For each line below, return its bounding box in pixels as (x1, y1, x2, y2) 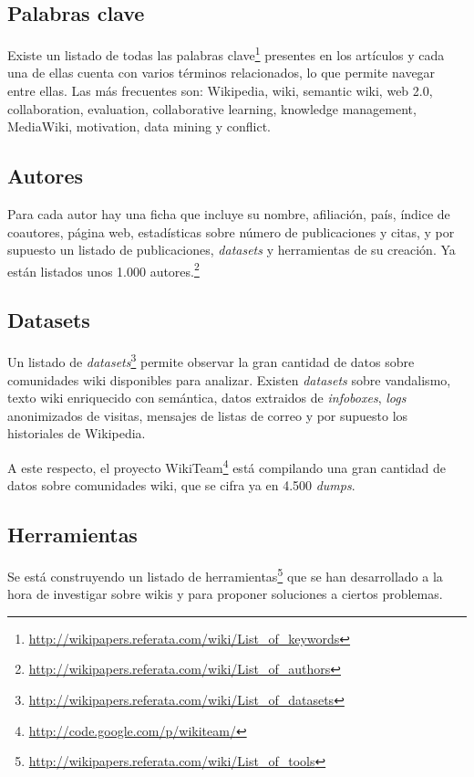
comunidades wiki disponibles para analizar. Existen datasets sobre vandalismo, (7, 370, 451, 389)
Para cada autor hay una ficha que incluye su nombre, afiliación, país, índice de (7, 205, 450, 224)
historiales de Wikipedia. (7, 424, 146, 443)
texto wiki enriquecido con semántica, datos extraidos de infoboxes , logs (7, 388, 407, 407)
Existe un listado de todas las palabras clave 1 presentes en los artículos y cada (7, 43, 445, 64)
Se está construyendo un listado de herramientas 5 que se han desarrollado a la (7, 563, 443, 585)
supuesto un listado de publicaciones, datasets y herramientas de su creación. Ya (7, 240, 456, 259)
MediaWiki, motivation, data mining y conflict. (7, 117, 271, 136)
